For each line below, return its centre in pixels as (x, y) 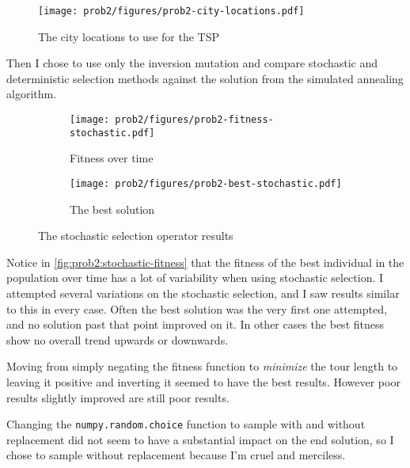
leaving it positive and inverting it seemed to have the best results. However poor (203, 381)
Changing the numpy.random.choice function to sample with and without (186, 424)
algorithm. (32, 94)
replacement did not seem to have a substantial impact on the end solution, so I (200, 439)
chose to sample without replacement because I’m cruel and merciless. (176, 455)
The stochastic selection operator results (136, 236)
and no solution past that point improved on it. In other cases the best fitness (196, 324)
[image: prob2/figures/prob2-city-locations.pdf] (171, 11)
